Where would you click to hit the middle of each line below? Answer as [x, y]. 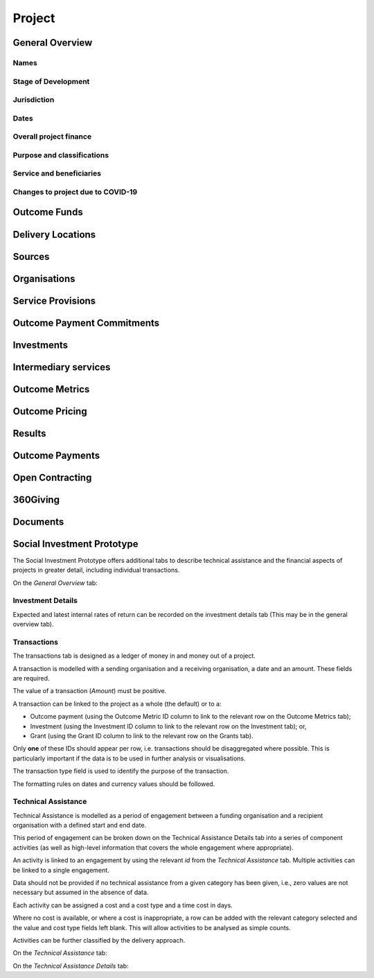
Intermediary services [62, 367]
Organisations [44, 278]
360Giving [36, 499]
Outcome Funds [48, 212]
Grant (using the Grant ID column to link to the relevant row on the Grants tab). [142, 736]
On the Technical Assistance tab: [60, 953]
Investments [41, 345]
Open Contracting [52, 477]
